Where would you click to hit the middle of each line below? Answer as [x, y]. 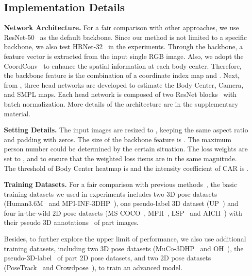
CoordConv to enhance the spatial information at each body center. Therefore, [123, 65]
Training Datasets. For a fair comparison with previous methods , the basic [120, 184]
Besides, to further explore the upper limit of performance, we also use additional [125, 239]
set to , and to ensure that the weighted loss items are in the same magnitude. [120, 158]
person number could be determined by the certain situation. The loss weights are [126, 149]
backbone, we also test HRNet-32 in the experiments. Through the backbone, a [124, 46]
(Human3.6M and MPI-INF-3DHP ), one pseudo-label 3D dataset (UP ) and [121, 203]
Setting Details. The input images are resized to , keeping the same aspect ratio [126, 130]
